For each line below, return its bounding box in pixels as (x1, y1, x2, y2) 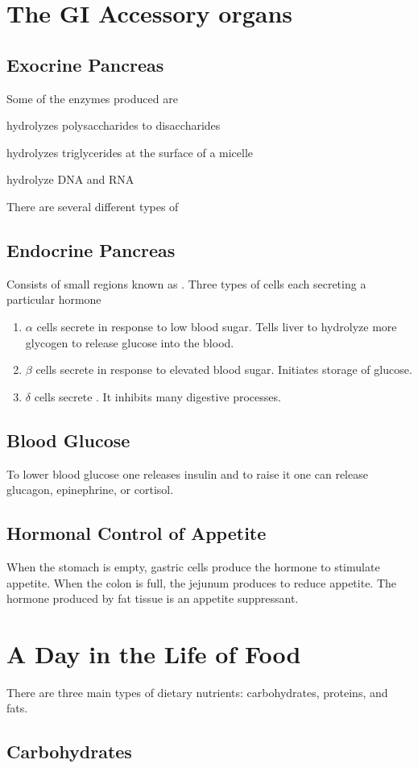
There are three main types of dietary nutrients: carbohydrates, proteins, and (6, 683, 388, 700)
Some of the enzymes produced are (6, 89, 178, 106)
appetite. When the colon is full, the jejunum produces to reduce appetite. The (6, 574, 397, 591)
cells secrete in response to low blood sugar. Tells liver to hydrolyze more (36, 318, 397, 334)
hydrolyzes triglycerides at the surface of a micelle (6, 143, 254, 160)
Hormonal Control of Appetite (6, 521, 267, 546)
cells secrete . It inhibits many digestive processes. (34, 388, 281, 405)
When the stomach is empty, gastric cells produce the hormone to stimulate (6, 558, 380, 575)
